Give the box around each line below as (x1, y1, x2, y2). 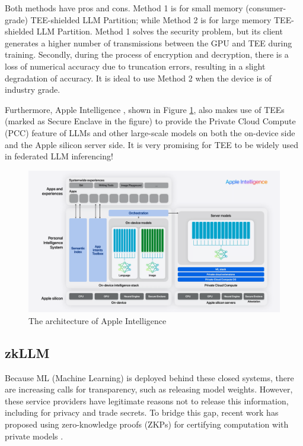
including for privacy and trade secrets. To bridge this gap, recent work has (5, 406, 279, 419)
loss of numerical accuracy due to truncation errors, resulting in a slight (5, 59, 266, 72)
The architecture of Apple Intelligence (28, 314, 167, 326)
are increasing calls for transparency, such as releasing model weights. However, (5, 383, 293, 395)
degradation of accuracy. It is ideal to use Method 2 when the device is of (5, 71, 272, 84)
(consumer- (245, 2, 286, 14)
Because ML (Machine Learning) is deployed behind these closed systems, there (5, 371, 294, 384)
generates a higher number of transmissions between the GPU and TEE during (5, 36, 292, 49)
